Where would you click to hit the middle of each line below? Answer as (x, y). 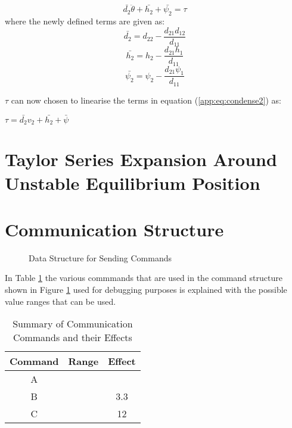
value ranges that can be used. (60, 301)
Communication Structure (114, 229)
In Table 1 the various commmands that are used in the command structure (144, 278)
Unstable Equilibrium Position (133, 182)
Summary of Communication (73, 324)
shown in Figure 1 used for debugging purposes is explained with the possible (146, 290)
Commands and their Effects (72, 338)
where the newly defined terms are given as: (85, 21)
